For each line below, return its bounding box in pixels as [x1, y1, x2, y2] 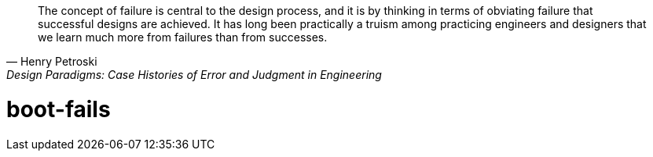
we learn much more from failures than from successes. [38, 30, 328, 44]
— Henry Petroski [6, 55, 97, 68]
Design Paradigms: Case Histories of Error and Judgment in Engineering [6, 68, 382, 81]
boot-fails [6, 95, 111, 123]
